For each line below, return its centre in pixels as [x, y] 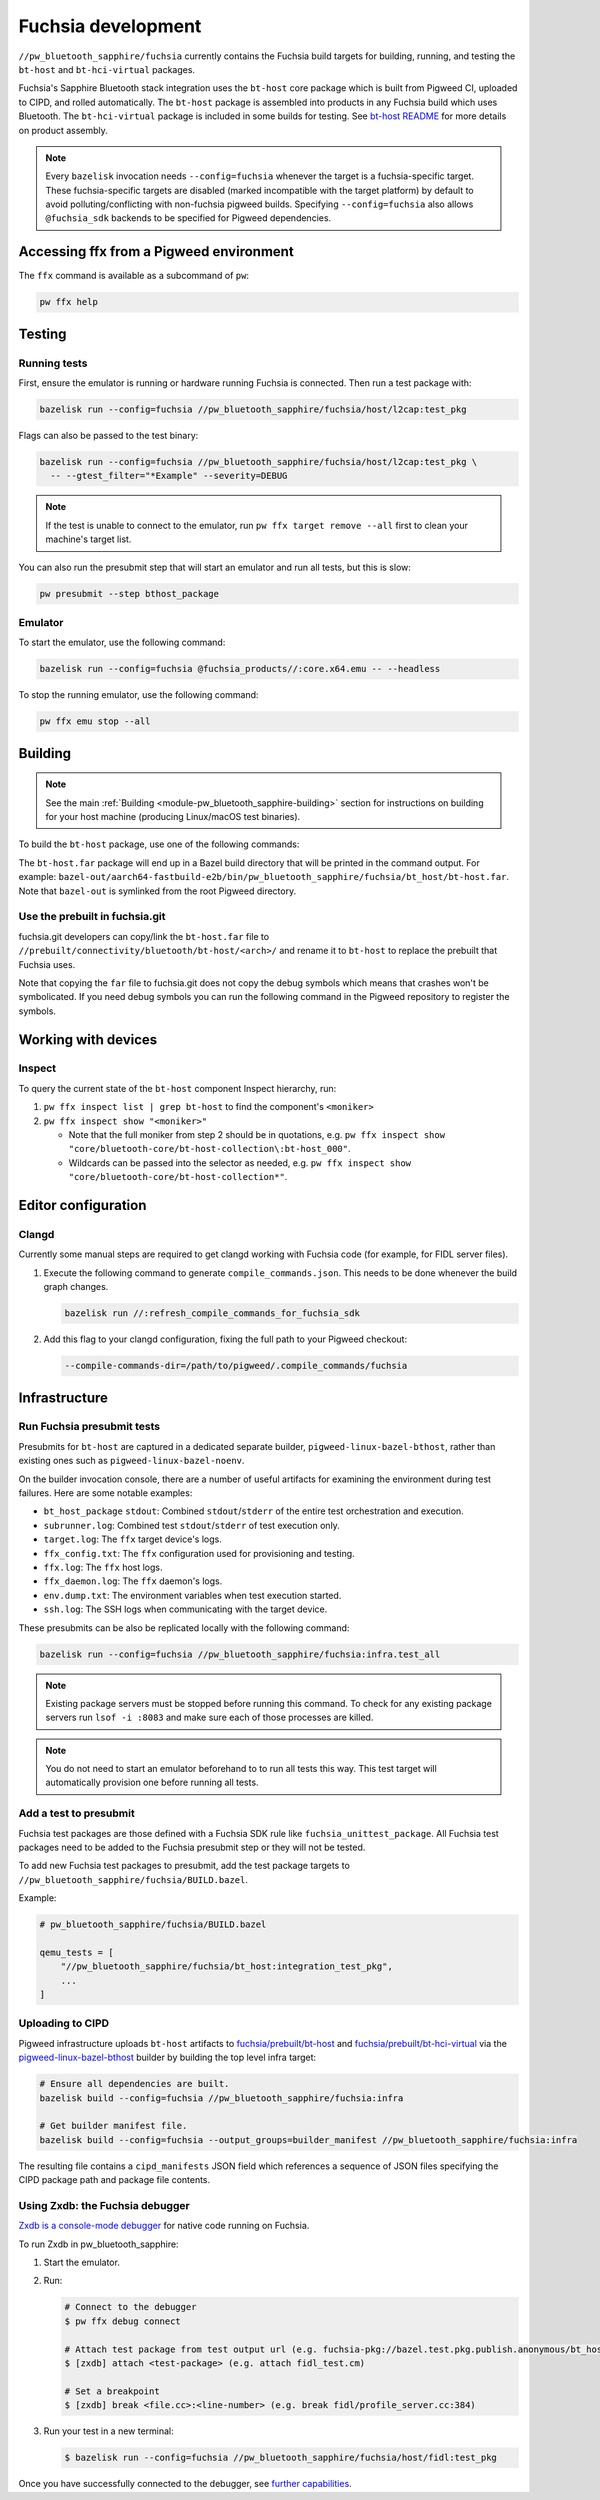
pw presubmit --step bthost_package [129, 593]
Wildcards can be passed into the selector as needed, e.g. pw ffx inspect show [240, 1162]
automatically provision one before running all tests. [152, 1782]
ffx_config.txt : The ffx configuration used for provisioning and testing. [199, 1553]
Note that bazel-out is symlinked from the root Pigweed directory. [157, 891]
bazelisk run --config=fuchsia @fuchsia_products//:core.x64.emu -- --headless [240, 669]
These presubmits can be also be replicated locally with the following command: [184, 1627]
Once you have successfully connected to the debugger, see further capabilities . [185, 2484]
